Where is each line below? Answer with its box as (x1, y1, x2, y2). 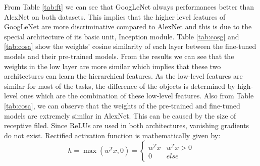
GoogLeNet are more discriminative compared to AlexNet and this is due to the (4, 21, 252, 32)
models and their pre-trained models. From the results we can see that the (4, 50, 234, 61)
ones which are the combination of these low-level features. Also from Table (20, 90, 254, 101)
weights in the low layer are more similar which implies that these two (4, 61, 221, 71)
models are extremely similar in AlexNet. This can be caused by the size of (4, 110, 236, 121)
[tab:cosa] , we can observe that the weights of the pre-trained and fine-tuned (4, 100, 240, 110)
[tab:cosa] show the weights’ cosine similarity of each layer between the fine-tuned (4, 41, 256, 51)
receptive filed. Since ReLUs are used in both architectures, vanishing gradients (4, 120, 249, 131)
